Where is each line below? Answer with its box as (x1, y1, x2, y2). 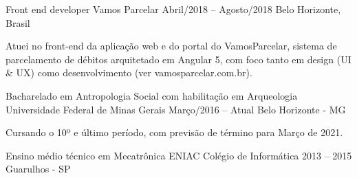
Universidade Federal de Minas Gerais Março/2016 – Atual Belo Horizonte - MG (6, 102, 346, 116)
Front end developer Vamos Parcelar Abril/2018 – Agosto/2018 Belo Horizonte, (6, 2, 341, 16)
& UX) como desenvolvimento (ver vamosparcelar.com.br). (6, 65, 252, 80)
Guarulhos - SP (6, 162, 71, 176)
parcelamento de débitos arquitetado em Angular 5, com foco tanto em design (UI (6, 52, 351, 66)
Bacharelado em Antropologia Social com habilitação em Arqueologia (6, 88, 298, 102)
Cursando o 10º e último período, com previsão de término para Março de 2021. (6, 125, 343, 140)
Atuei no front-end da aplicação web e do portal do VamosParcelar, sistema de (6, 38, 337, 53)
